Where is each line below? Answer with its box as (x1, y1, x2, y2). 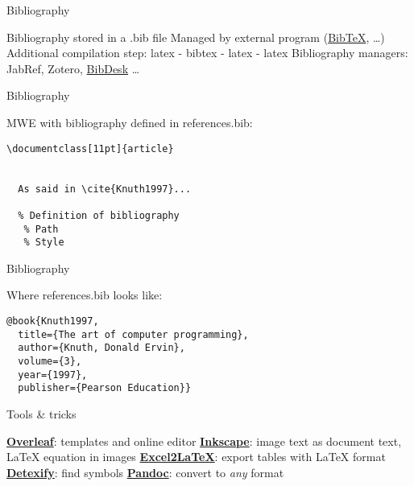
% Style (23, 237, 64, 249)
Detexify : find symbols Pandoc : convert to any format (6, 463, 284, 480)
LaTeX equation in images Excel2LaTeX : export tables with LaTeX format (6, 448, 386, 465)
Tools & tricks (6, 405, 77, 422)
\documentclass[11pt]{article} (6, 142, 174, 154)
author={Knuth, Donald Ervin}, (18, 342, 185, 354)
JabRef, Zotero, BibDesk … (6, 60, 140, 76)
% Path (23, 223, 59, 235)
